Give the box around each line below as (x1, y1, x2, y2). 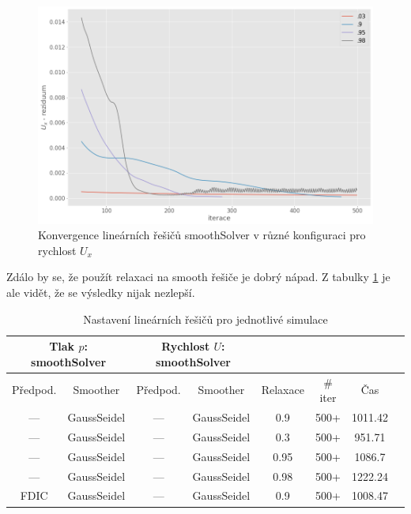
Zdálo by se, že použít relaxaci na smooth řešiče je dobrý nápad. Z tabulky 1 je (6, 268, 390, 285)
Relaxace (261, 381, 304, 398)
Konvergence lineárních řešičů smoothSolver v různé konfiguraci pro (38, 227, 366, 243)
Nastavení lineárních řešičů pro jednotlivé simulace (83, 310, 328, 327)
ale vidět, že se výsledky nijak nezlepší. (6, 284, 195, 301)
